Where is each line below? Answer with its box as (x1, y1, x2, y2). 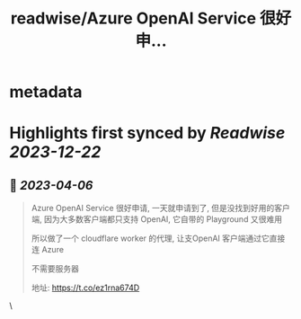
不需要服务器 (31, 263, 79, 274)
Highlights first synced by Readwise (9, 123, 286, 144)
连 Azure (31, 244, 65, 255)
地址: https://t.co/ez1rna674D (31, 282, 140, 293)
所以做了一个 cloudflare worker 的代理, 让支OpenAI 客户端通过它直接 (31, 233, 286, 244)
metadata (9, 82, 83, 102)
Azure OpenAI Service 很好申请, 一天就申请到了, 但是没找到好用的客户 (31, 203, 290, 214)
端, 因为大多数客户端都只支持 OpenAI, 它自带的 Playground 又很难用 (31, 214, 283, 225)
